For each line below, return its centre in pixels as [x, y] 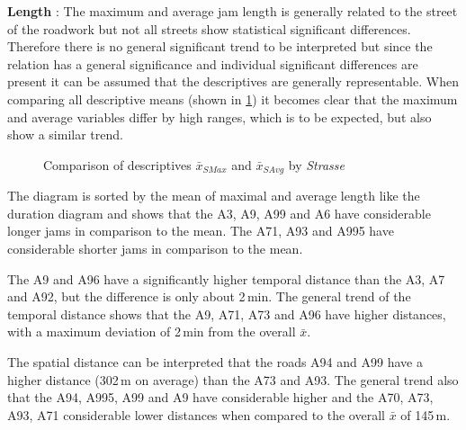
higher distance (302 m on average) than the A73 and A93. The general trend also [233, 379]
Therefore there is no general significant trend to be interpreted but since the [220, 46]
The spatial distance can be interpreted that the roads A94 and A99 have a [215, 361]
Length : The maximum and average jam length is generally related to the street [233, 11]
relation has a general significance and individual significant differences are [213, 63]
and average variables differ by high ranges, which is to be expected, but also [220, 116]
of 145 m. [426, 414]
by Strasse [317, 164]
